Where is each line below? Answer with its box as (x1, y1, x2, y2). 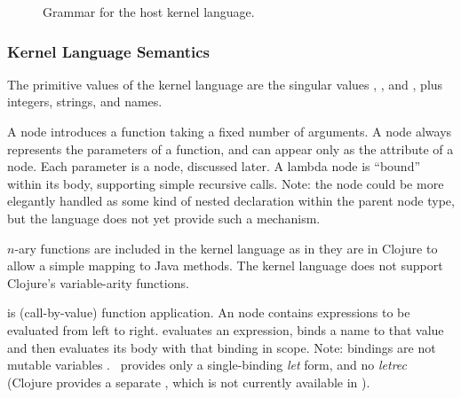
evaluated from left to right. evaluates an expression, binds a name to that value (7, 320, 444, 339)
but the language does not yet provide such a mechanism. (7, 208, 321, 227)
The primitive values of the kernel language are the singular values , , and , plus (7, 74, 443, 93)
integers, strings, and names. (7, 92, 163, 111)
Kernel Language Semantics (7, 40, 211, 62)
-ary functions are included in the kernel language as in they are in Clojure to (14, 238, 438, 257)
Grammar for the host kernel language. (43, 3, 255, 20)
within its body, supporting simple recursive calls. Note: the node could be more (7, 174, 444, 192)
